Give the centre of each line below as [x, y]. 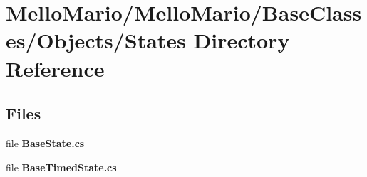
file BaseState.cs [45, 143]
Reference [55, 68]
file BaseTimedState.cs [61, 167]
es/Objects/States [96, 40]
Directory [242, 40]
